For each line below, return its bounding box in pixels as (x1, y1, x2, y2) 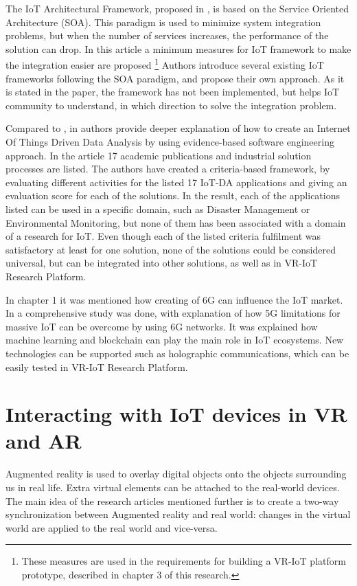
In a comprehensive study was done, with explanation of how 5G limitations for (5, 306, 341, 320)
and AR (5, 427, 82, 455)
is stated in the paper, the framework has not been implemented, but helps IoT (5, 84, 340, 99)
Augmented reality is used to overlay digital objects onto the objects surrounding (5, 466, 347, 481)
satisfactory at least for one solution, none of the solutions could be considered (5, 242, 336, 256)
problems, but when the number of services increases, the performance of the (5, 28, 329, 43)
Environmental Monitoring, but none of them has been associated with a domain (5, 215, 346, 229)
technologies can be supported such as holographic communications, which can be (5, 346, 349, 360)
